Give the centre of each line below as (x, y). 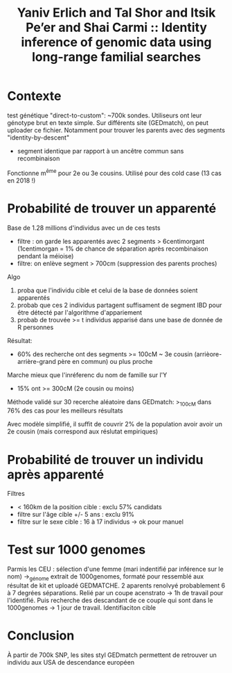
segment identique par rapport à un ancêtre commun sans (100, 151)
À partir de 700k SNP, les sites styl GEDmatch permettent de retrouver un (112, 655)
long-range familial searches (116, 57)
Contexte (34, 96)
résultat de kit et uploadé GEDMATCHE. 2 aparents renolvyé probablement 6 (116, 585)
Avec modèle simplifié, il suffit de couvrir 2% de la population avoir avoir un (115, 424)
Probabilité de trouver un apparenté (112, 208)
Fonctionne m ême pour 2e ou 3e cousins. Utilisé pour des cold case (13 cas (114, 172)
